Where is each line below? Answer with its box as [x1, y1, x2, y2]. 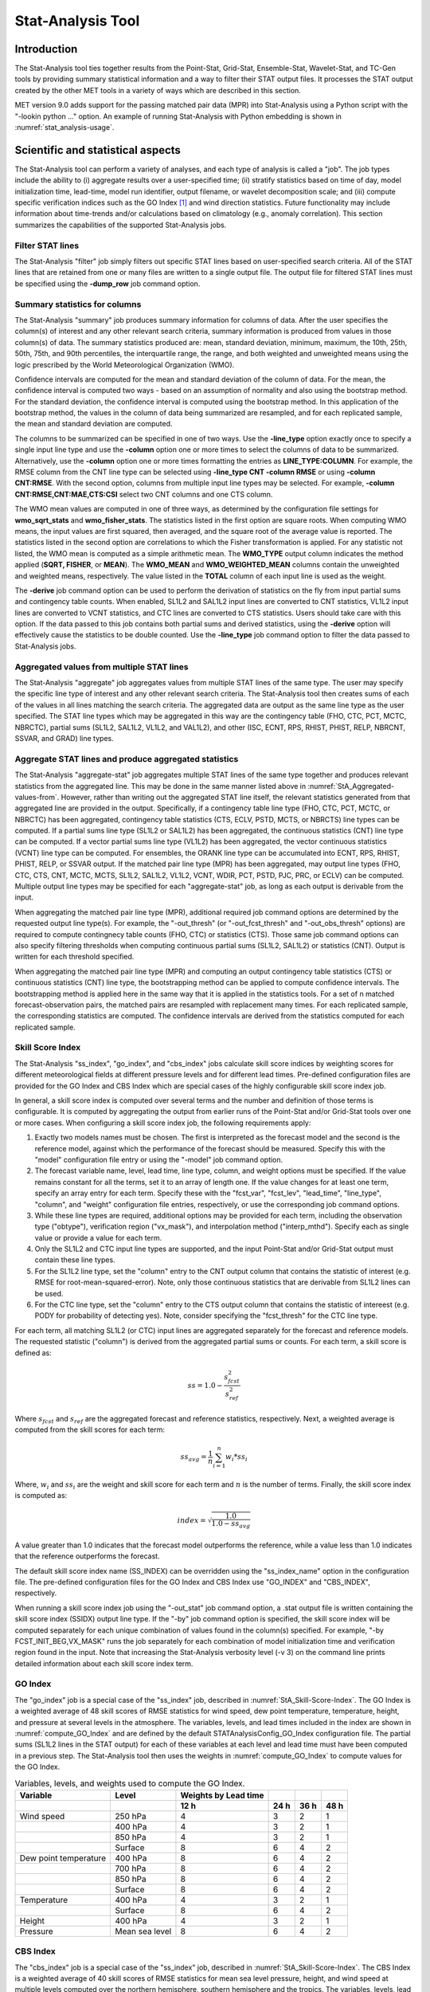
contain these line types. [34, 1255, 115, 1265]
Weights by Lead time [180, 1790, 264, 1801]
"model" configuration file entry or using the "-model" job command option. [34, 1155, 283, 1164]
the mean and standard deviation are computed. [14, 419, 173, 429]
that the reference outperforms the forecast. [14, 1551, 160, 1561]
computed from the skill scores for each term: [14, 1425, 166, 1434]
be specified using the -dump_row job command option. [14, 279, 201, 288]
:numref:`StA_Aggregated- [307, 781, 394, 790]
